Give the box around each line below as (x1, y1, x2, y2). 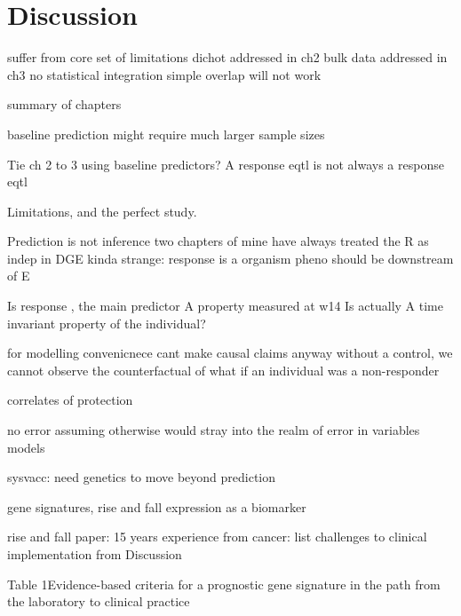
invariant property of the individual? (7, 313, 206, 332)
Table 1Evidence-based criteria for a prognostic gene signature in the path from (7, 574, 441, 593)
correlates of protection (7, 391, 133, 409)
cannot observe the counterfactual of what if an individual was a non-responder (7, 360, 440, 379)
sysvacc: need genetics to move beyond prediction (7, 468, 276, 486)
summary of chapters (7, 95, 122, 114)
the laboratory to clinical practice (7, 592, 190, 611)
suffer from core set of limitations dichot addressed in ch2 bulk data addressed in (7, 48, 448, 67)
